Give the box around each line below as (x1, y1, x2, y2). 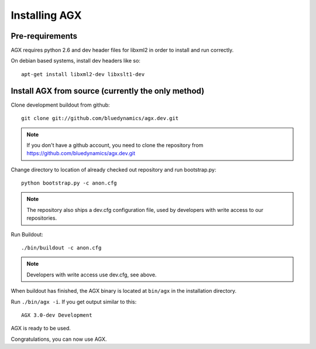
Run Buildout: (11, 231, 43, 238)
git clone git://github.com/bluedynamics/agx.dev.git (21, 115, 178, 122)
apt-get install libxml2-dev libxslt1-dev (21, 71, 145, 77)
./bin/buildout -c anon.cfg (21, 245, 102, 251)
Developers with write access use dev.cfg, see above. (26, 271, 157, 278)
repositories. (26, 214, 57, 222)
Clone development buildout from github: (11, 101, 111, 108)
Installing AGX (11, 9, 82, 22)
